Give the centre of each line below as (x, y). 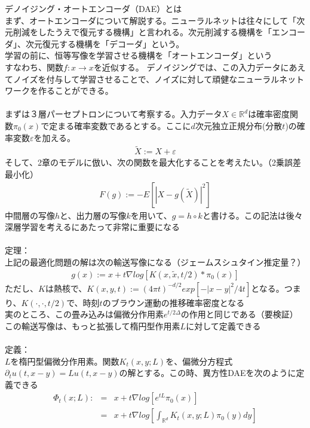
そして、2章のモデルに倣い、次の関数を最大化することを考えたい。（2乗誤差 (153, 162)
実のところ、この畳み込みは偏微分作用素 (84, 314)
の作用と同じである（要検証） (239, 314)
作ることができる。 (76, 91)
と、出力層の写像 (93, 215)
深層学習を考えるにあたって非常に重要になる (92, 227)
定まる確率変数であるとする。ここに (120, 125)
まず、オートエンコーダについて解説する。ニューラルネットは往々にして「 (151, 20)
